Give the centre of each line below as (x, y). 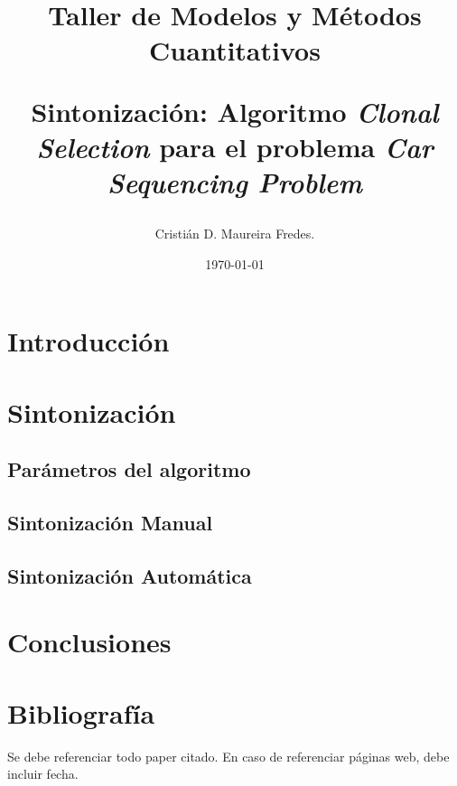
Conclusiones (89, 642)
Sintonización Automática (130, 575)
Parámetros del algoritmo (129, 469)
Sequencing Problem (235, 182)
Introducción (89, 341)
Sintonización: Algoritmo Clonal (235, 111)
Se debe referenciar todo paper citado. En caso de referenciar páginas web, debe (228, 756)
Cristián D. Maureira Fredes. (235, 234)
